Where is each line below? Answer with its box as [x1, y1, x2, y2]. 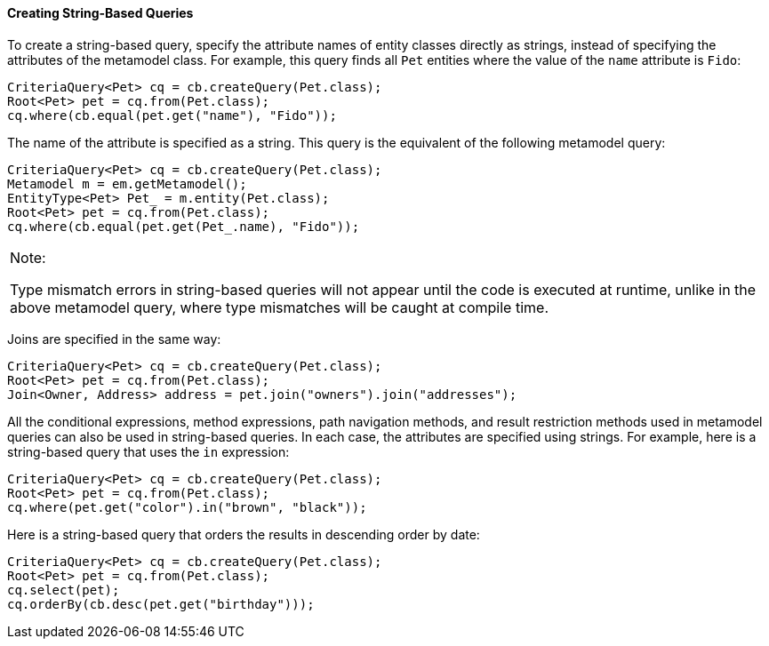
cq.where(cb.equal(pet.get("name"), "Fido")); [7, 108, 337, 123]
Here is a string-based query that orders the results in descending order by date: [7, 526, 480, 542]
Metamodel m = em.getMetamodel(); [7, 176, 247, 191]
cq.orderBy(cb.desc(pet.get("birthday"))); [7, 596, 315, 611]
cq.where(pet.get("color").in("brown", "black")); [7, 499, 367, 514]
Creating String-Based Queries [7, 5, 194, 20]
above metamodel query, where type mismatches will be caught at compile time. [10, 298, 549, 316]
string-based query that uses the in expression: [7, 443, 290, 459]
